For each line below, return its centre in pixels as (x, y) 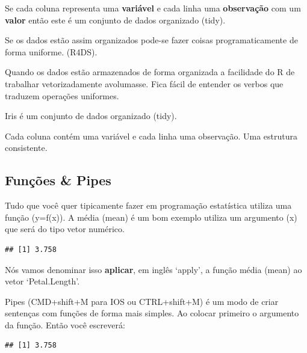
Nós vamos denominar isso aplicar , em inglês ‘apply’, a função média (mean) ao (153, 269)
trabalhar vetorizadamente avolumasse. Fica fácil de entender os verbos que (144, 83)
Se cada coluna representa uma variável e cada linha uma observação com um (153, 8)
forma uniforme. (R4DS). (51, 51)
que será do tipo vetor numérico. (65, 229)
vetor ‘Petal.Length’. (42, 281)
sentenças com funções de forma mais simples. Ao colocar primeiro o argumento (152, 313)
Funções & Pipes (58, 180)
